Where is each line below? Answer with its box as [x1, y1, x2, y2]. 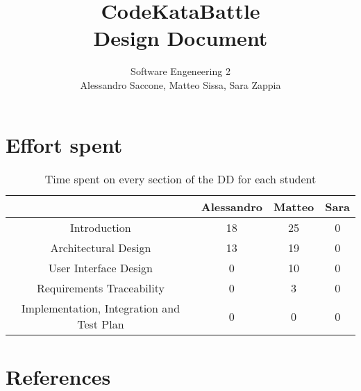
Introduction [70, 219, 131, 236]
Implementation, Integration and [21, 300, 180, 317]
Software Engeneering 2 [131, 64, 230, 78]
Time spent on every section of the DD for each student [44, 171, 317, 188]
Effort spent [6, 130, 123, 158]
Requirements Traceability [36, 280, 165, 297]
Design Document [93, 24, 268, 52]
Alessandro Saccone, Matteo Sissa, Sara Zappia [80, 77, 281, 92]
